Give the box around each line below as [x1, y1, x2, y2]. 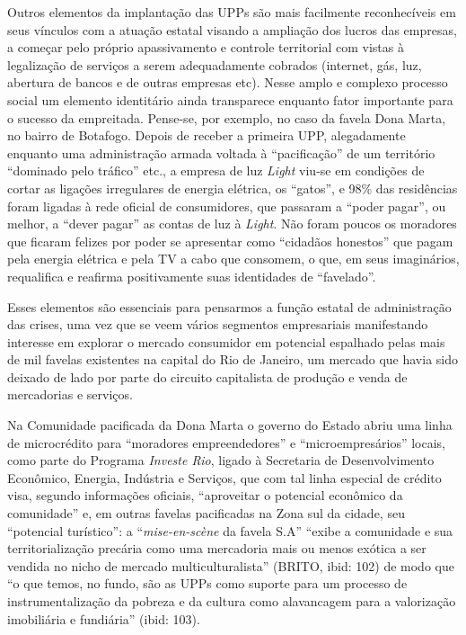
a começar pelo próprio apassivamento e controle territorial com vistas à [7, 38, 404, 57]
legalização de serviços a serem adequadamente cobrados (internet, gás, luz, [7, 55, 422, 74]
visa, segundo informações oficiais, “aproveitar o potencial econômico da [7, 486, 403, 505]
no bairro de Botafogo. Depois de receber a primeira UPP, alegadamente [7, 126, 406, 145]
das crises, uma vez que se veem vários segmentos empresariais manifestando [7, 315, 428, 334]
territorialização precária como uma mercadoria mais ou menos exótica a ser [7, 539, 426, 558]
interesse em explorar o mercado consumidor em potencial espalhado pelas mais [7, 332, 445, 351]
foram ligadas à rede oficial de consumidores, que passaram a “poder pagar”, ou [7, 196, 446, 215]
